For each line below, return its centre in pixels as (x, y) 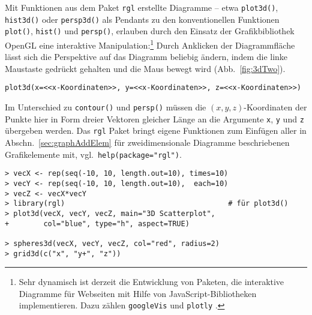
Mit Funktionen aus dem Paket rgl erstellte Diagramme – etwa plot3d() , (142, 7)
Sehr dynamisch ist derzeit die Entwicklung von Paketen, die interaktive (151, 282)
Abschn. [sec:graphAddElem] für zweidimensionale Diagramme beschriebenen (147, 142)
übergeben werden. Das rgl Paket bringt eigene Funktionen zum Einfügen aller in (156, 130)
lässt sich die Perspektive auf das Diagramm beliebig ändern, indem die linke (146, 57)
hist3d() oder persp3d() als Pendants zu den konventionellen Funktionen (142, 19)
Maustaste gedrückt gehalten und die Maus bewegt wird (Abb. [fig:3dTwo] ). (145, 68)
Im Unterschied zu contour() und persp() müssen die (106, 107)
